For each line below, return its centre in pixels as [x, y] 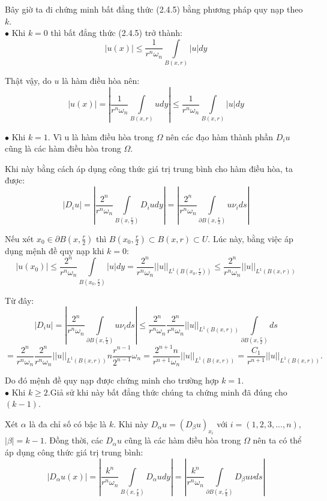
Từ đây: [19, 300]
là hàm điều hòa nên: [101, 81]
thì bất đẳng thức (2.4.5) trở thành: [116, 33]
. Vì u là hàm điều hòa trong [101, 136]
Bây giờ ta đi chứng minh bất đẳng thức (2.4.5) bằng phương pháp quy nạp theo [154, 9]
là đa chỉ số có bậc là [68, 423]
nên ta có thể [277, 440]
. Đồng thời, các [73, 440]
